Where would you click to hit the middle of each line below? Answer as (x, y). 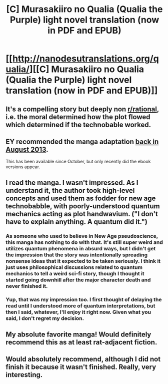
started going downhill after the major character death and (78, 280)
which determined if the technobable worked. (78, 124)
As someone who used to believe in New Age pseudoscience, (82, 236)
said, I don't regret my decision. (45, 318)
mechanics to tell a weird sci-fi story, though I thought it (75, 273)
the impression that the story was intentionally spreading (77, 255)
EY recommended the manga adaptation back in (82, 141)
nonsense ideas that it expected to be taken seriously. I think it (83, 261)
